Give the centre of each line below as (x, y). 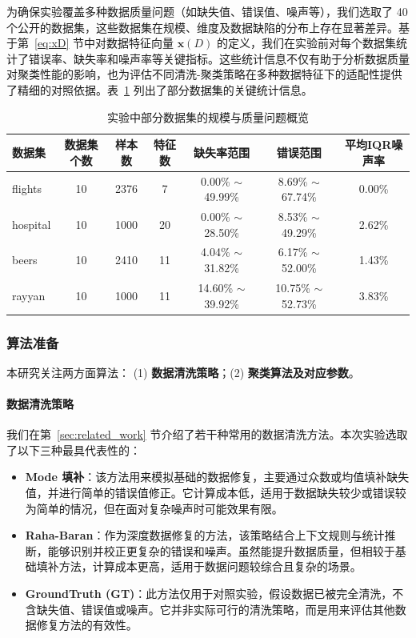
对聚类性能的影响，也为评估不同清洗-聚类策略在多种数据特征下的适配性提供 (204, 74)
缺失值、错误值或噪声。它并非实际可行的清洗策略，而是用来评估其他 (216, 609)
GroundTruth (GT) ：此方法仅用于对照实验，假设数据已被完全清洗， (209, 593)
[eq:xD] (52, 43)
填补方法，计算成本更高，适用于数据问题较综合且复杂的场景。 (199, 566)
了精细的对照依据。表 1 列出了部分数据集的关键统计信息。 (160, 89)
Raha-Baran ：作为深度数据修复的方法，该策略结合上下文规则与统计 (205, 535)
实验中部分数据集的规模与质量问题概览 (208, 116)
